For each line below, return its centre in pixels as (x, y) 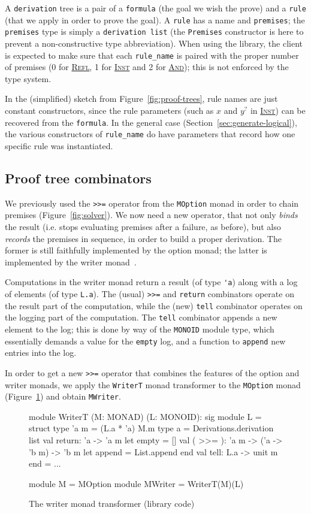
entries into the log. (41, 353)
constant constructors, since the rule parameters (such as (109, 110)
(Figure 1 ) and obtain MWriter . (63, 396)
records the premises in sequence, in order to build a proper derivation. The (143, 238)
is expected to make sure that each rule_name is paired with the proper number (152, 55)
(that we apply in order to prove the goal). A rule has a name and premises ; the (155, 19)
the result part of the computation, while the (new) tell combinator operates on (154, 305)
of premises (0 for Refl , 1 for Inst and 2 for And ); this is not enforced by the (147, 67)
